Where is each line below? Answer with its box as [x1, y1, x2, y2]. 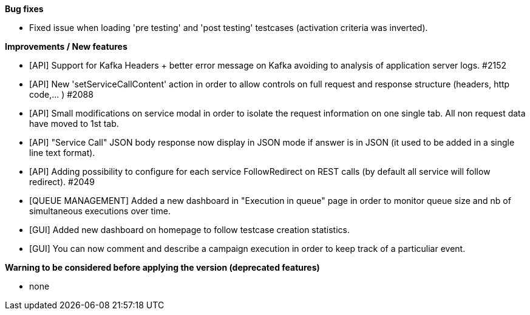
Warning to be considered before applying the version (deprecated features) [5, 262, 320, 273]
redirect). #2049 [29, 177, 95, 187]
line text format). [29, 147, 95, 158]
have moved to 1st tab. [29, 118, 119, 129]
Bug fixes [5, 4, 44, 14]
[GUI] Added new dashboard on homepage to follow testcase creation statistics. [29, 225, 350, 235]
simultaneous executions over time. [29, 206, 171, 216]
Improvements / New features [5, 41, 127, 52]
